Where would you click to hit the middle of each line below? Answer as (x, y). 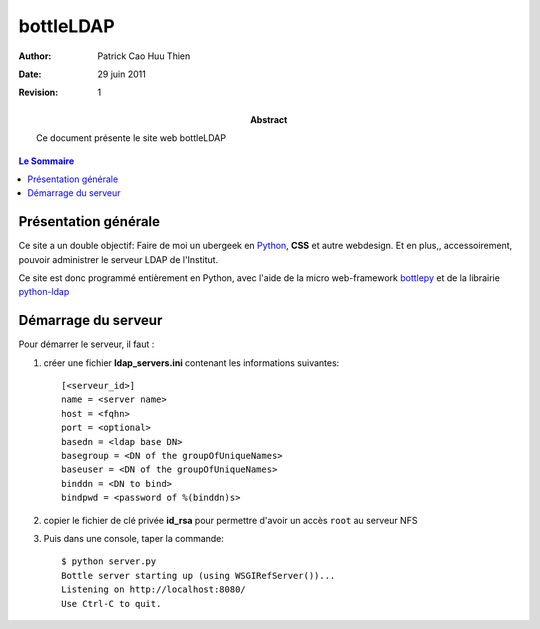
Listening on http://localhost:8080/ (154, 589)
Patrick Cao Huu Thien (144, 56)
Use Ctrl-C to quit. (111, 603)
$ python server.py (109, 561)
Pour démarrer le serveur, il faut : (86, 344)
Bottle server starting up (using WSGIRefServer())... (198, 575)
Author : (35, 56)
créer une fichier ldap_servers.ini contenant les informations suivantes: (191, 362)
